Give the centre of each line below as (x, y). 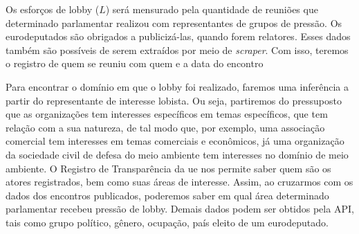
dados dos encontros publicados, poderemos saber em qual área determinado (167, 195)
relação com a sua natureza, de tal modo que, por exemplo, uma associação (165, 127)
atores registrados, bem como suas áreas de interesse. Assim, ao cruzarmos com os (179, 182)
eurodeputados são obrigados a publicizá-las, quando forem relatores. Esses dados (178, 36)
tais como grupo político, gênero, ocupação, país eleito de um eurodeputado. (167, 222)
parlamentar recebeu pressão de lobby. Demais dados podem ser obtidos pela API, (180, 209)
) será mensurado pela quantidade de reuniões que (212, 9)
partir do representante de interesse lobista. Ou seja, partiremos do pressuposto (174, 100)
